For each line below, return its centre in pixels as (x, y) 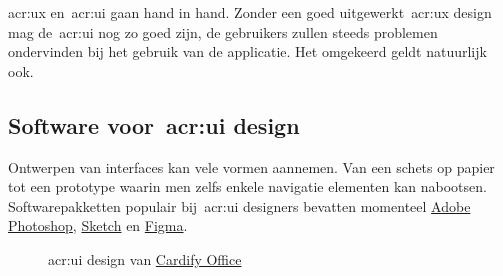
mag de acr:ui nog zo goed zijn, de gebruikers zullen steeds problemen (223, 31)
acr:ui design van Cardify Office (145, 258)
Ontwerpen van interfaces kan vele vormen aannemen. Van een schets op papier (251, 166)
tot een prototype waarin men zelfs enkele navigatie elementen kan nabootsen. (247, 186)
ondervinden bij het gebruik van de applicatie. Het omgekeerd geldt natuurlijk (247, 51)
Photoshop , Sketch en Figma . (98, 225)
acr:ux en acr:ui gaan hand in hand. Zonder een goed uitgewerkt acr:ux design (250, 12)
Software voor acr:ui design (154, 124)
